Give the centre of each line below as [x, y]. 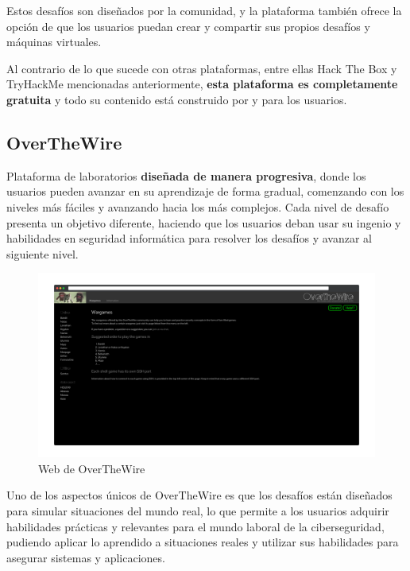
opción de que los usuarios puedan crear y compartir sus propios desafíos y [188, 26]
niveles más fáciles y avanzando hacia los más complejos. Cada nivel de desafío [198, 206]
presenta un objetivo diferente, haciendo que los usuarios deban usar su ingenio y [204, 222]
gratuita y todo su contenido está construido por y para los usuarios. [177, 99]
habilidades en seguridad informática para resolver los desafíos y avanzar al [189, 238]
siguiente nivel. [43, 253]
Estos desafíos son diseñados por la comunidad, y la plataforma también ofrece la [204, 10]
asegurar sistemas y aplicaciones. [86, 557]
